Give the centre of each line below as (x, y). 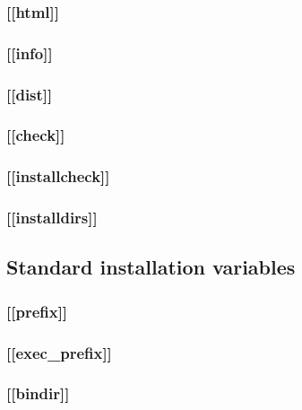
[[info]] (30, 52)
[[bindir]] (38, 393)
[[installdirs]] (52, 218)
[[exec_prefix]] (59, 352)
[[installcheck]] (58, 176)
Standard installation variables (151, 267)
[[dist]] (30, 94)
